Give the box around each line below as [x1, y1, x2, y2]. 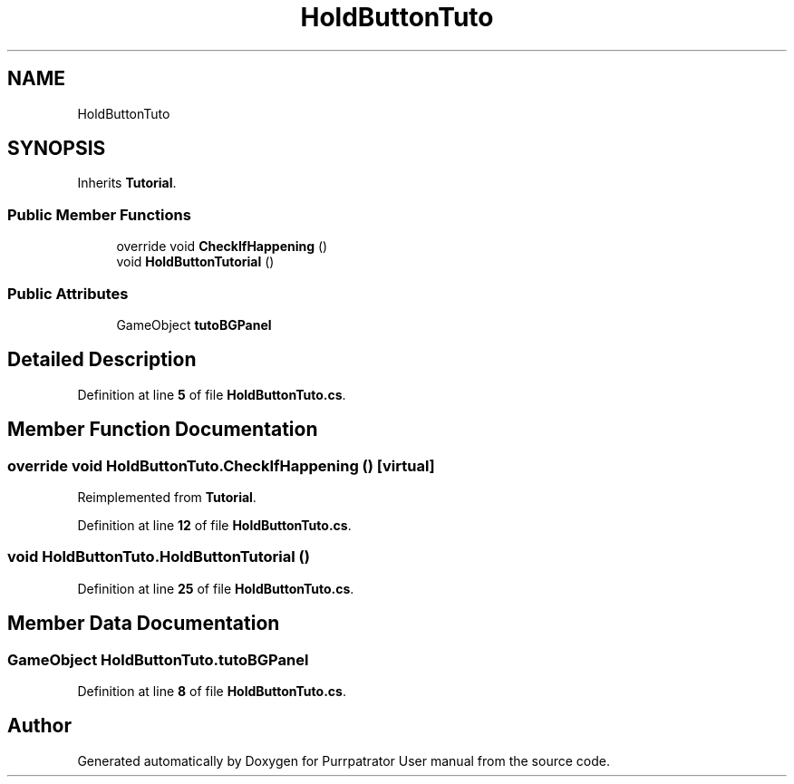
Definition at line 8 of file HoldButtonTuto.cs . [77, 682, 346, 699]
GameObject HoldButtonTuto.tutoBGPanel [7, 650, 309, 669]
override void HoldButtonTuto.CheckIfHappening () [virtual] [7, 456, 435, 475]
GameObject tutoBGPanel [116, 316, 272, 333]
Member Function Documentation [7, 418, 318, 441]
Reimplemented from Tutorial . [77, 489, 257, 505]
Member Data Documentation [7, 612, 280, 635]
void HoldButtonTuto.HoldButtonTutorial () [7, 547, 310, 566]
